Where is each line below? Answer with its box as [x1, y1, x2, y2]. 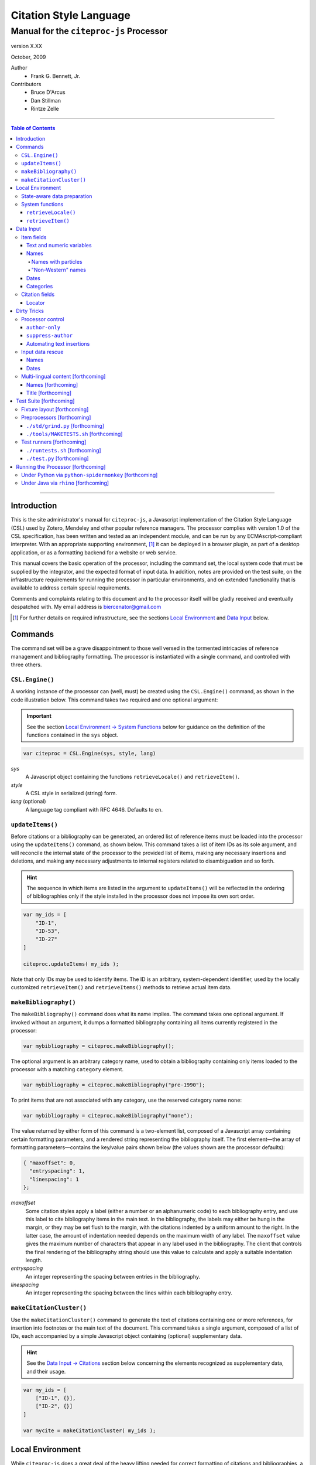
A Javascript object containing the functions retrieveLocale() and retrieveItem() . [25, 774, 240, 781]
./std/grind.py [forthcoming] [26, 422, 105, 429]
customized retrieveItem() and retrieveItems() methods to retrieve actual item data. [11, 984, 232, 991]
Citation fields [21, 291, 55, 298]
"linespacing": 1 [29, 1176, 79, 1183]
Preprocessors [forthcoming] [21, 414, 91, 421]
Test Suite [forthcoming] [16, 397, 75, 404]
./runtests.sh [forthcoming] [26, 447, 102, 454]
